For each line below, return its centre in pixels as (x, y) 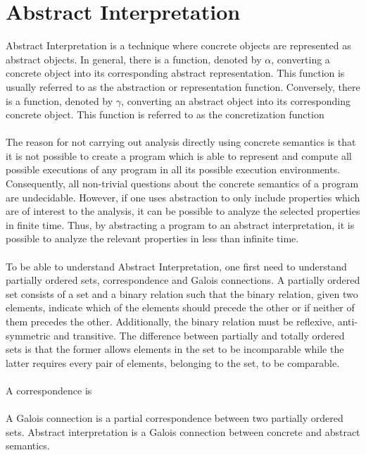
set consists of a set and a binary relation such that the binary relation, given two (182, 293)
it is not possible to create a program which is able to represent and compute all (179, 155)
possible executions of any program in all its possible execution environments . (173, 169)
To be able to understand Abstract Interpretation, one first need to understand (176, 266)
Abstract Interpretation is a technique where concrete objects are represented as (178, 45)
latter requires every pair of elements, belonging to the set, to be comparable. (173, 362)
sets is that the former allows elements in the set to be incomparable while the (175, 349)
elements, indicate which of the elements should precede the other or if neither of (180, 307)
